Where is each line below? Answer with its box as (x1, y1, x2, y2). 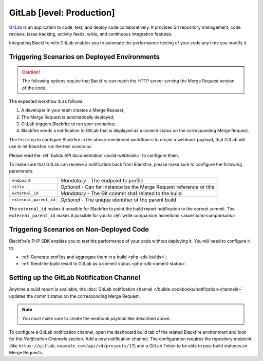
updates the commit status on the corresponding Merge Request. (9, 293, 140, 299)
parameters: (9, 168, 34, 174)
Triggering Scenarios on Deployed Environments (9, 53, 160, 61)
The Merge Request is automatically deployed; (21, 114, 114, 120)
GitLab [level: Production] (9, 7, 115, 18)
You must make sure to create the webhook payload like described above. (22, 316, 171, 322)
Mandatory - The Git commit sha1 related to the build (60, 190, 182, 197)
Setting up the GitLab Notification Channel (9, 273, 141, 282)
